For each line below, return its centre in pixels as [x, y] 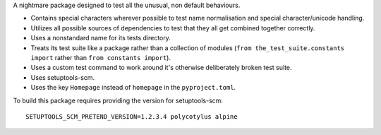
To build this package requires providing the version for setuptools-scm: [118, 100]
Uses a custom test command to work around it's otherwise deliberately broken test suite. [161, 68]
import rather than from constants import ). [101, 57]
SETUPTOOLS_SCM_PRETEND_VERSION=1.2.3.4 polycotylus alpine [132, 116]
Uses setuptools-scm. [63, 77]
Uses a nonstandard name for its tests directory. [101, 38]
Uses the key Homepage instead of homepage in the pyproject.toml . [133, 88]
